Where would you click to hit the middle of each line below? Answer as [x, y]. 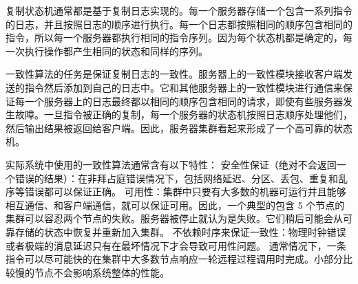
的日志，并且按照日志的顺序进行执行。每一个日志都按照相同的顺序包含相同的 [179, 24]
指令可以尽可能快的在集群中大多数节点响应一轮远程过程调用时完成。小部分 [174, 259]
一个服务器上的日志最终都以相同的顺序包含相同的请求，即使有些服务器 [183, 101]
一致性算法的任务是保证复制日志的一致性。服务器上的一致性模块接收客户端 [174, 74]
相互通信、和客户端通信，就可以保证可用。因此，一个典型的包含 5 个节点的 [175, 205]
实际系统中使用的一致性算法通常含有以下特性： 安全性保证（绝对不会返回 [171, 164]
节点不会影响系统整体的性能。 [102, 272]
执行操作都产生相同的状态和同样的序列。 [116, 51]
